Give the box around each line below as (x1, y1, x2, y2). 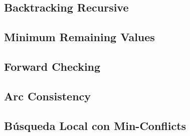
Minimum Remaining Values (4, 29, 155, 45)
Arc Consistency (4, 88, 91, 103)
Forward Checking (4, 58, 101, 74)
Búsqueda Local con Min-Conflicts (4, 117, 186, 133)
